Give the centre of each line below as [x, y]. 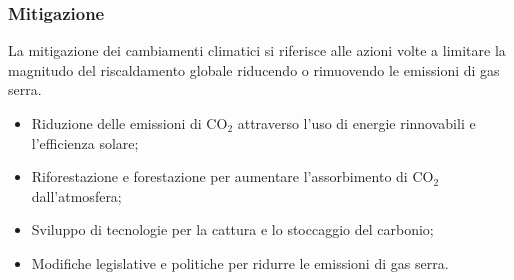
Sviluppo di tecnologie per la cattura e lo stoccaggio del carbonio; [232, 229]
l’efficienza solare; [85, 142]
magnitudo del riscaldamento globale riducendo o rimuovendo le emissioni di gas [254, 69]
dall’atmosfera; [76, 195]
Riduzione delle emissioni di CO [129, 123]
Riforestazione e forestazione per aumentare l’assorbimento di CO [232, 176]
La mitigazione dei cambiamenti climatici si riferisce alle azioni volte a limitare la [257, 50]
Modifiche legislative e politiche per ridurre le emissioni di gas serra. [240, 262]
